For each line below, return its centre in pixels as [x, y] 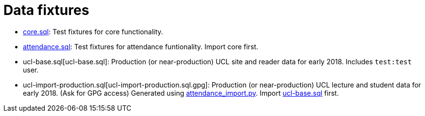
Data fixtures [46, 10]
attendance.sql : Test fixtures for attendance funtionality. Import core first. [141, 46]
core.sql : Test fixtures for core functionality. [93, 31]
